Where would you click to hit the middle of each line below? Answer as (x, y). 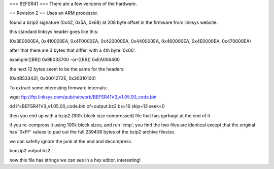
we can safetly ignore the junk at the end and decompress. (71, 141)
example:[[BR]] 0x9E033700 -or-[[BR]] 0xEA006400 (65, 60)
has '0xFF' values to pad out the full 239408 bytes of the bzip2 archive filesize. (92, 132)
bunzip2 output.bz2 (30, 151)
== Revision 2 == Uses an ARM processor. (54, 13)
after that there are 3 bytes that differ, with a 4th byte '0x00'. (73, 50)
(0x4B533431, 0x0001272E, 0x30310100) (53, 78)
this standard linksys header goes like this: (54, 32)
